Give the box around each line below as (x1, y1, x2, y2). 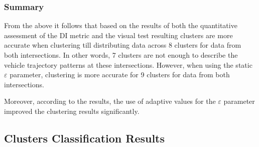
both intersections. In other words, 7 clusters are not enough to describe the (4, 50, 238, 60)
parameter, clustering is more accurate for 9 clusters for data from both (10, 69, 230, 80)
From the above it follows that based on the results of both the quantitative (4, 20, 237, 31)
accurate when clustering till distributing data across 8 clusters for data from (4, 40, 241, 50)
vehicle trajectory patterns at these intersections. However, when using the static (4, 59, 252, 70)
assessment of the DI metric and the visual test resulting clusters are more (4, 30, 233, 40)
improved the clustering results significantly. (4, 105, 140, 116)
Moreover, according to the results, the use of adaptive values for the (4, 96, 216, 106)
